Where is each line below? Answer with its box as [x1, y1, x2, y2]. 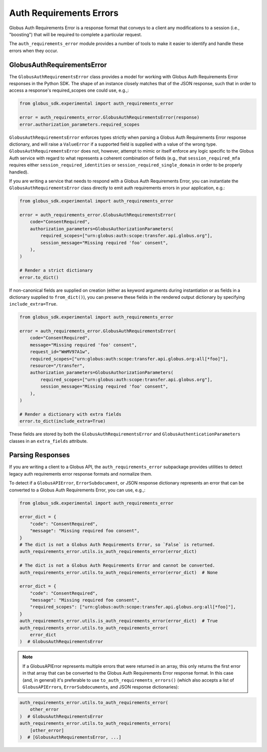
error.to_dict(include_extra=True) [19, 419, 106, 424]
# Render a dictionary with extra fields [19, 411, 122, 417]
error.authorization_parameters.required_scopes [19, 121, 140, 127]
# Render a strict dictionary [19, 268, 93, 273]
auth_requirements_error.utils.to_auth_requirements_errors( [19, 721, 171, 726]
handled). [9, 169, 29, 175]
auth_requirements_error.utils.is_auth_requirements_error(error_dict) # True [19, 618, 218, 624]
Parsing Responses [9, 451, 70, 459]
